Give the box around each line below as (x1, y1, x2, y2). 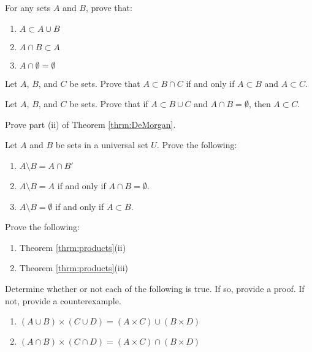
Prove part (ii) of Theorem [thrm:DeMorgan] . (5, 118, 176, 130)
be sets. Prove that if (69, 97, 148, 110)
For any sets (5, 1, 51, 13)
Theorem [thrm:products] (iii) (19, 261, 128, 274)
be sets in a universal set (55, 138, 148, 151)
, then (248, 97, 271, 110)
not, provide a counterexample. (5, 294, 121, 307)
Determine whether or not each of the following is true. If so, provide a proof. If (5, 282, 305, 294)
